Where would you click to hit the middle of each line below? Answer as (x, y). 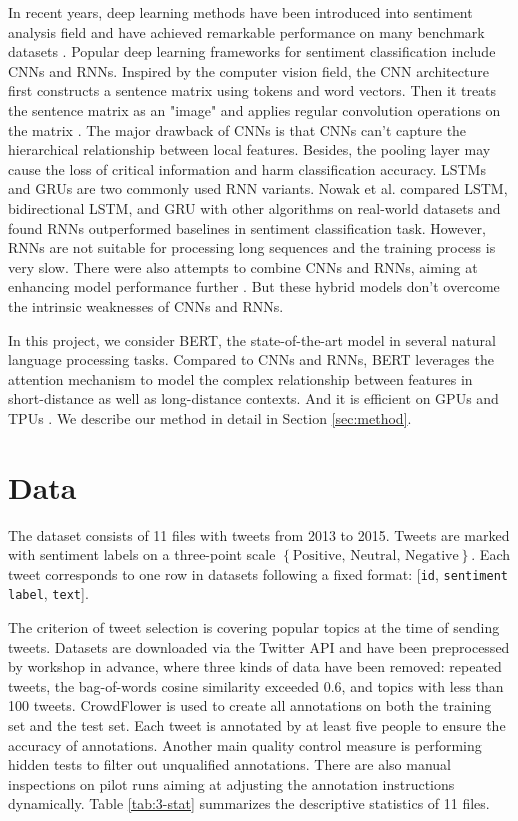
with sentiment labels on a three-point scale (142, 554)
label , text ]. (48, 593)
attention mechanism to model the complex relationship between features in (240, 378)
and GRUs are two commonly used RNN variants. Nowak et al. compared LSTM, (258, 188)
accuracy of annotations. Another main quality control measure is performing (245, 744)
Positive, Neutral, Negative (375, 556)
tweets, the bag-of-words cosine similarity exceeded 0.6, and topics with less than (256, 685)
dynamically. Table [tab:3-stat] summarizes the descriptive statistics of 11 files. (249, 803)
